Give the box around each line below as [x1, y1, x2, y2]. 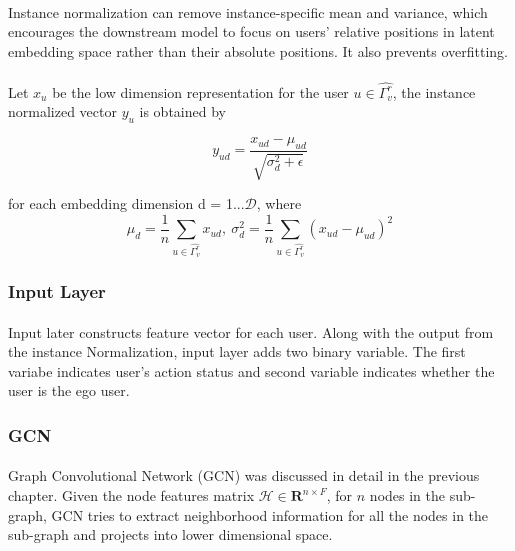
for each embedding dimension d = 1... [8, 193, 245, 214]
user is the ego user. [8, 380, 130, 401]
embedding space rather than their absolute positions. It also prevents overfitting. [8, 40, 509, 61]
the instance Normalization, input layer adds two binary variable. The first [8, 341, 466, 362]
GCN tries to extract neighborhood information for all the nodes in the [51, 504, 489, 525]
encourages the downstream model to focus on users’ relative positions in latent [8, 21, 495, 42]
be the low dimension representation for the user [52, 81, 349, 102]
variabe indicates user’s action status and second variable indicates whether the [8, 360, 495, 381]
